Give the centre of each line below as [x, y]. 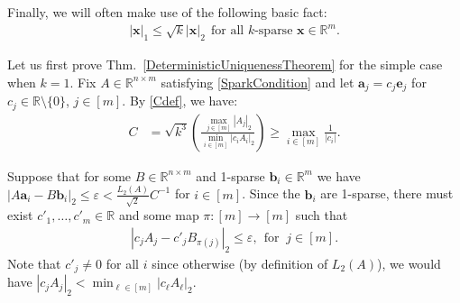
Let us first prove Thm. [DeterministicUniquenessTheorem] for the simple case [225, 64]
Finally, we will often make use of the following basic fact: [167, 12]
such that [322, 215]
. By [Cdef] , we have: [180, 101]
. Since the [271, 193]
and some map [159, 215]
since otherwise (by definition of [240, 263]
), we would [409, 263]
